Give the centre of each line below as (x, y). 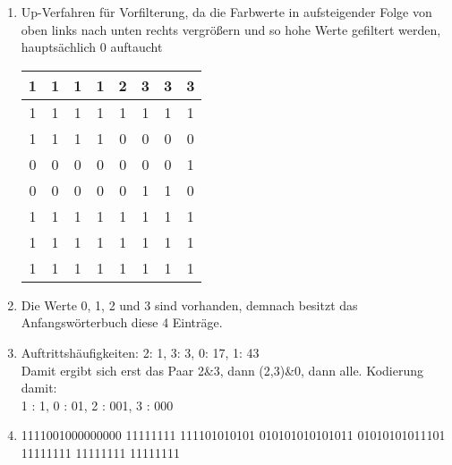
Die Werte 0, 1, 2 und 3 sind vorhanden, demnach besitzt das (189, 304)
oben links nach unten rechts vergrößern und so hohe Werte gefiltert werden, (231, 29)
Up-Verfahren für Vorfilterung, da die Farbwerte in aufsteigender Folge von (226, 12)
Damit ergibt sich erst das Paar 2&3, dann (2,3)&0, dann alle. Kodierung (222, 370)
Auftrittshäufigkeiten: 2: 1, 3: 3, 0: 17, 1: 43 (140, 352)
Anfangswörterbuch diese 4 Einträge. (122, 322)
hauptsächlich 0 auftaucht (92, 47)
